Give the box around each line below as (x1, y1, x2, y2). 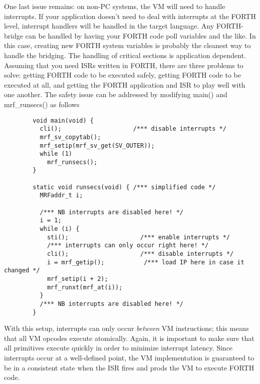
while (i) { (40, 225, 80, 233)
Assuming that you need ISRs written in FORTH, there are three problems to (4, 60, 243, 70)
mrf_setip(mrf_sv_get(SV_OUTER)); (40, 142, 155, 149)
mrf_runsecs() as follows (4, 99, 80, 109)
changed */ (4, 267, 40, 274)
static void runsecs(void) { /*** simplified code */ (33, 183, 216, 191)
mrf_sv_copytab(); (40, 133, 101, 141)
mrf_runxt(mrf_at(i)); (47, 283, 123, 291)
